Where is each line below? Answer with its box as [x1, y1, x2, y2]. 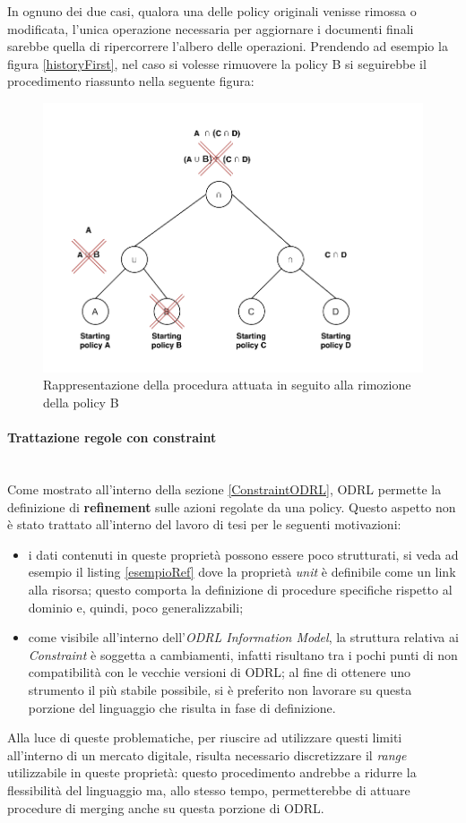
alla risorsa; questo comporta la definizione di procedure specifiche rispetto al [28, 580, 453, 599]
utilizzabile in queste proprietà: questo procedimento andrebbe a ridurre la [7, 763, 417, 782]
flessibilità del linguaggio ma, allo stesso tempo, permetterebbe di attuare [7, 780, 410, 799]
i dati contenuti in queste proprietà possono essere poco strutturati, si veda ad [28, 544, 459, 563]
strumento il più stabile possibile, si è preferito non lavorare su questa [28, 680, 412, 699]
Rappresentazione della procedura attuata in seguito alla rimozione [43, 375, 411, 394]
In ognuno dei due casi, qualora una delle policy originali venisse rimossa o [7, 2, 417, 20]
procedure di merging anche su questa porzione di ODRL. [7, 798, 324, 817]
